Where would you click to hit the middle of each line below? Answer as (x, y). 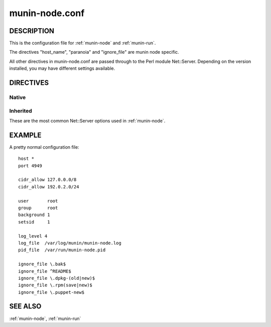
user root (38, 201)
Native (18, 97)
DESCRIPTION (32, 31)
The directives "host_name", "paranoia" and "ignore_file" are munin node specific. (94, 52)
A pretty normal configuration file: (44, 147)
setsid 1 (34, 222)
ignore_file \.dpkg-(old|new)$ (57, 278)
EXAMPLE (25, 135)
